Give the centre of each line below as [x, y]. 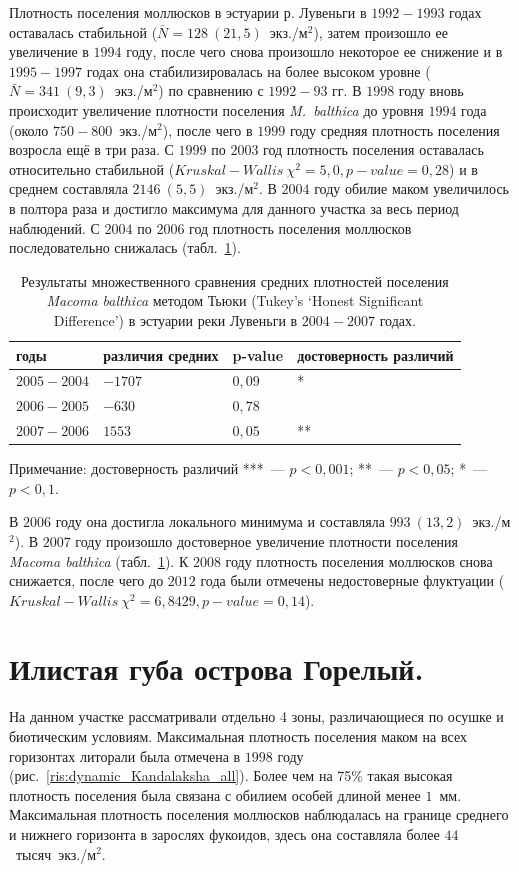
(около [29, 129]
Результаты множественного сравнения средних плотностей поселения [234, 280]
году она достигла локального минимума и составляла [220, 521]
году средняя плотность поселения [394, 129]
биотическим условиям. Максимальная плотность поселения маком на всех [238, 736]
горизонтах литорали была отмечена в [125, 755]
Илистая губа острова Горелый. [216, 668]
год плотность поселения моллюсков [300, 227]
